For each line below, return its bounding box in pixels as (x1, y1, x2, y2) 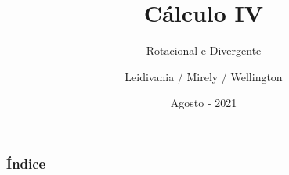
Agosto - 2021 (170, 95, 237, 111)
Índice (6, 153, 46, 173)
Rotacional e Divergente (146, 42, 262, 59)
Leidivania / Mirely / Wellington (125, 68, 283, 84)
